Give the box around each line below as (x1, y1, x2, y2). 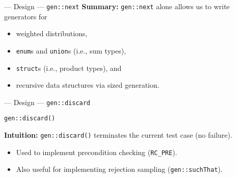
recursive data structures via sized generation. (16, 80, 160, 90)
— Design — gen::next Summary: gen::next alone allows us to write (4, 1, 230, 11)
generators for (4, 11, 47, 21)
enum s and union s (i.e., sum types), (16, 45, 126, 56)
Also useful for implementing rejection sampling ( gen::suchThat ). (16, 164, 223, 174)
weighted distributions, (16, 28, 88, 39)
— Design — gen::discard (4, 96, 90, 107)
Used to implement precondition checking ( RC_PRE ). (16, 146, 177, 157)
